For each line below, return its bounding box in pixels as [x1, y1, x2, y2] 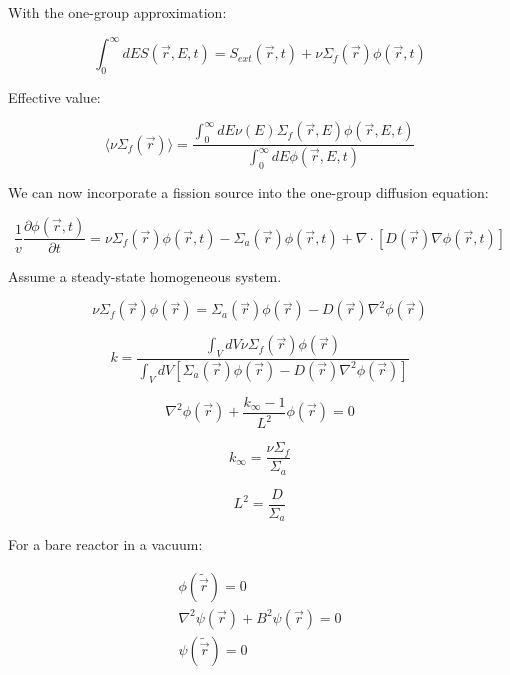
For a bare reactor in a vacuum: [8, 534, 203, 555]
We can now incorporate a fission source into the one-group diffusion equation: [8, 181, 489, 202]
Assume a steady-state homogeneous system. [8, 265, 282, 286]
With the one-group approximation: [8, 2, 227, 22]
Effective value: [8, 86, 101, 107]
